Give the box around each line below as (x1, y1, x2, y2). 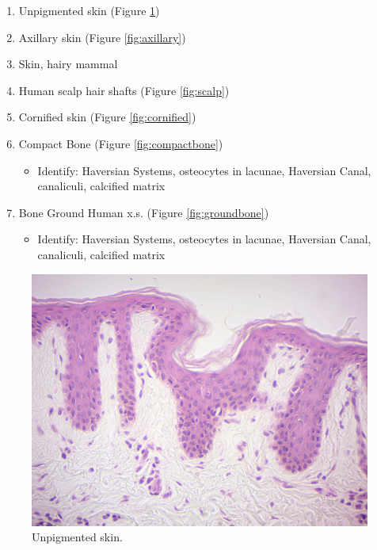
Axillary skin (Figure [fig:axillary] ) (18, 29, 186, 45)
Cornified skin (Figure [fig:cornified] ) (18, 109, 196, 125)
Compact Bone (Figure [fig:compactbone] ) (18, 135, 223, 151)
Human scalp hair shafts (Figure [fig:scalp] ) (18, 82, 230, 98)
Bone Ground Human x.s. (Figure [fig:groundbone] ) (18, 204, 269, 220)
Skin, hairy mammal (18, 55, 118, 72)
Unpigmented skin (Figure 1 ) (18, 2, 160, 18)
